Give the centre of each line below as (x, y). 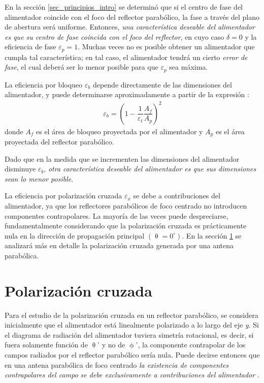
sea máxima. (189, 67)
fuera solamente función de (46, 345)
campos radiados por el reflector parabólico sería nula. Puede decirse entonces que (132, 355)
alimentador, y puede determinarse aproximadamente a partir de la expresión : (127, 94)
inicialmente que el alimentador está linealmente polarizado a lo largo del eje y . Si (132, 325)
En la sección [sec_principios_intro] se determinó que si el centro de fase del (124, 7)
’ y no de (111, 345)
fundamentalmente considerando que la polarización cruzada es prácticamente (126, 226)
